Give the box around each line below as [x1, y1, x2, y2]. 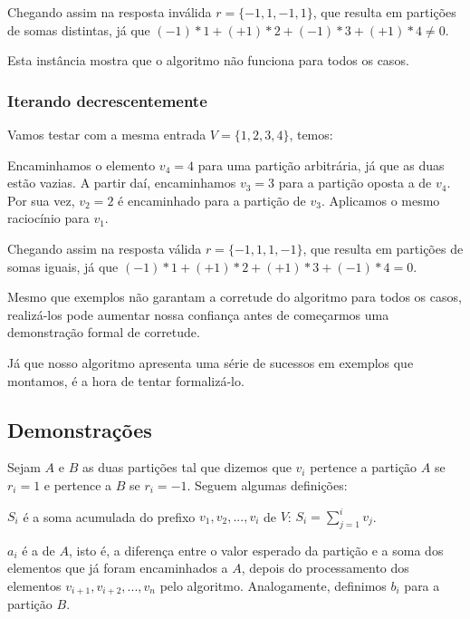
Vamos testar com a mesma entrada [7, 125, 206, 143]
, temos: [289, 125, 333, 143]
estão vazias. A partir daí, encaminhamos [7, 173, 236, 192]
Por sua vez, [7, 190, 75, 209]
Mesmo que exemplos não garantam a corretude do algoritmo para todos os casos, [7, 287, 462, 306]
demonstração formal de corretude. [7, 323, 200, 342]
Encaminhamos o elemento [7, 155, 156, 174]
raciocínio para [7, 208, 90, 227]
